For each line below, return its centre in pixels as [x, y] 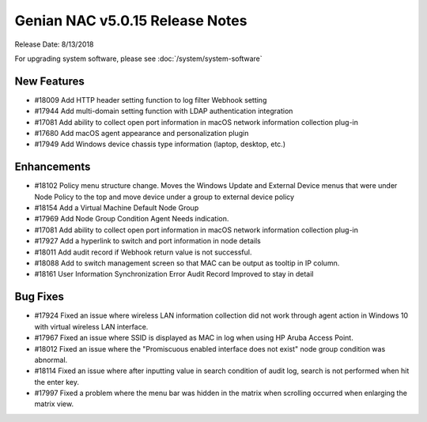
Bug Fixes [40, 297]
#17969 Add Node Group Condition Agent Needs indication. [132, 219]
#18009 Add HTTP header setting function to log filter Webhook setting [151, 100]
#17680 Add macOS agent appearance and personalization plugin [142, 134]
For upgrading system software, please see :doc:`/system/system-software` [138, 58]
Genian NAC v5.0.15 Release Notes [131, 21]
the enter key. [57, 382]
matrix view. [54, 404]
